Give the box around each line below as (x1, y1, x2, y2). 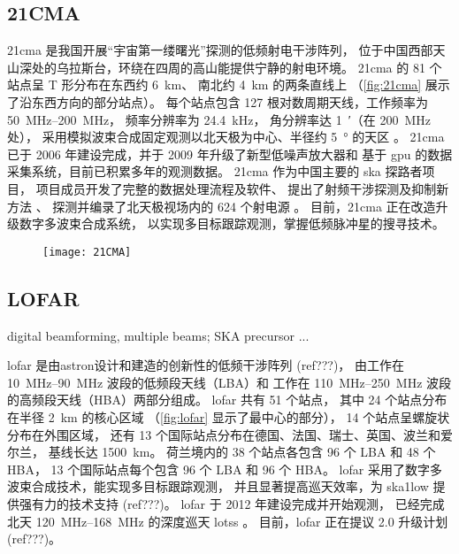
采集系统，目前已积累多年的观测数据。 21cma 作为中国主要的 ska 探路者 (7, 162, 423, 181)
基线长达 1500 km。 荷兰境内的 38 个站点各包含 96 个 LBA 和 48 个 (48, 442, 436, 461)
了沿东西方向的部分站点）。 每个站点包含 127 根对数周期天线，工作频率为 (7, 92, 428, 111)
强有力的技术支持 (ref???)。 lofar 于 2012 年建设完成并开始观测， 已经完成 (19, 494, 445, 512)
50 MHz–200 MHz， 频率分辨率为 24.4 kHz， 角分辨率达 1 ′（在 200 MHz (7, 110, 432, 128)
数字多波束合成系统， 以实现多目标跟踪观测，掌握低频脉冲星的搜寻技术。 (19, 214, 445, 233)
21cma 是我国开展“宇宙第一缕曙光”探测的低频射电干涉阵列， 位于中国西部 (7, 41, 433, 59)
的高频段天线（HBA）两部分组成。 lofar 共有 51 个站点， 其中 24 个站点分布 (7, 390, 448, 409)
